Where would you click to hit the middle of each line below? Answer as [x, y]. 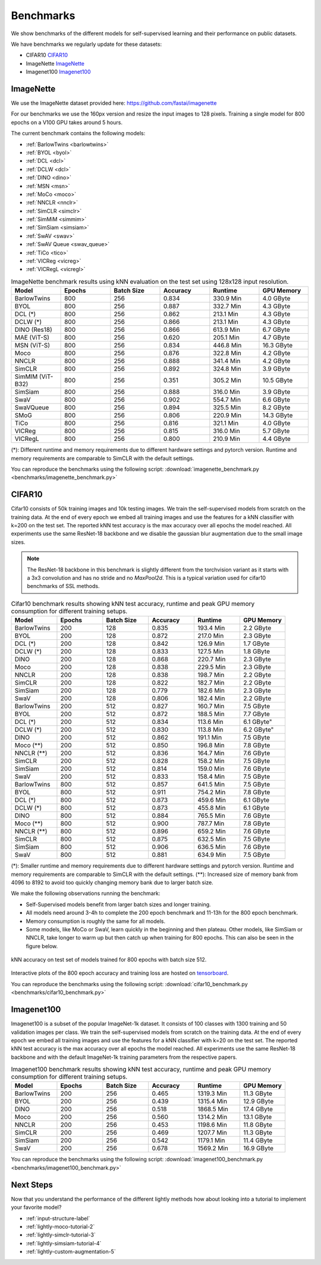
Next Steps [32, 1185]
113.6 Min [210, 722]
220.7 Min [211, 660]
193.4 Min [211, 628]
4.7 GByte [276, 338]
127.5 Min [210, 651]
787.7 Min [211, 823]
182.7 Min [211, 683]
